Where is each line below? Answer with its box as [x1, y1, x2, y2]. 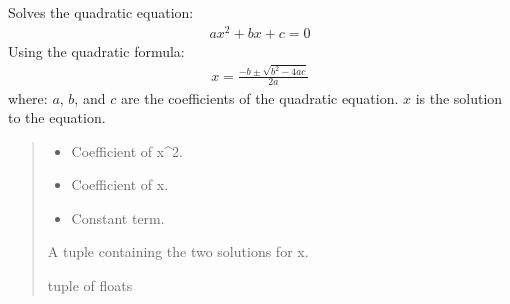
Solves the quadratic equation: [8, 2, 194, 22]
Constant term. [71, 207, 165, 228]
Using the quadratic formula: [8, 40, 185, 61]
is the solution [415, 87, 503, 108]
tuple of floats [47, 275, 133, 296]
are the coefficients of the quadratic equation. [120, 87, 399, 108]
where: [8, 87, 48, 108]
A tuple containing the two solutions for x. [47, 241, 309, 262]
